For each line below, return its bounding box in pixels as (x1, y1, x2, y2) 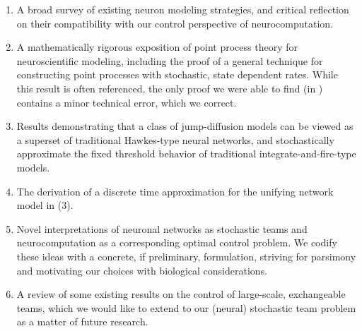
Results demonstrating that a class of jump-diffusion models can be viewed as (16, 119, 354, 133)
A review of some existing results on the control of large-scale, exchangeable (16, 287, 346, 301)
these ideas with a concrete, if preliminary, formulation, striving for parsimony (16, 248, 356, 263)
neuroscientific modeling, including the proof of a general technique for (16, 53, 323, 68)
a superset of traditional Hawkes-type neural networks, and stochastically (16, 132, 334, 147)
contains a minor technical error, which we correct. (16, 95, 237, 109)
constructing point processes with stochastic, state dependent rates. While (16, 67, 338, 82)
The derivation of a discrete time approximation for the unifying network (16, 183, 334, 198)
